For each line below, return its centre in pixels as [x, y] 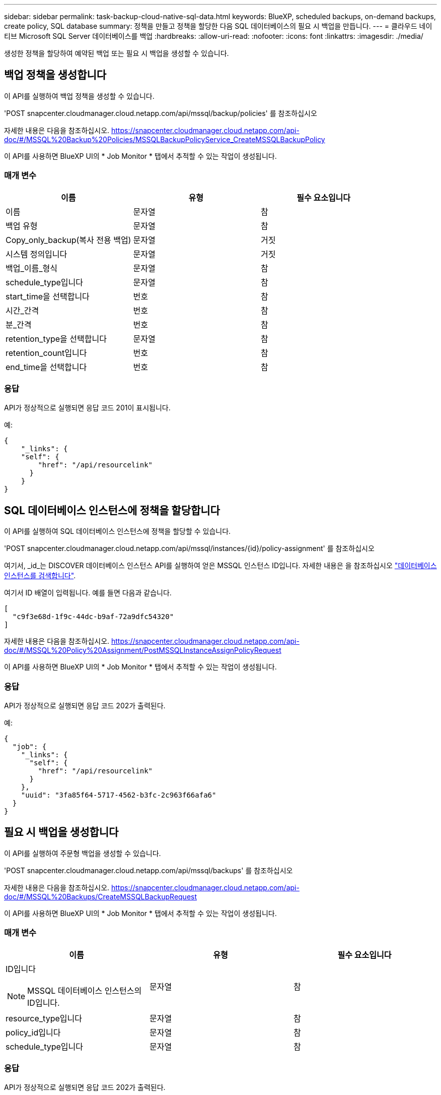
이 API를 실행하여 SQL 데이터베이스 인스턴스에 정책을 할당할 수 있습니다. [118, 531]
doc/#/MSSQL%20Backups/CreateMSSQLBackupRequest [101, 896]
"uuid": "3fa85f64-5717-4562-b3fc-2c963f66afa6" [119, 795]
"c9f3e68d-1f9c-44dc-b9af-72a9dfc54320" [93, 617]
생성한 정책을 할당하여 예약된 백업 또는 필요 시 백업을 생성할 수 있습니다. [117, 53]
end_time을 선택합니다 [46, 367]
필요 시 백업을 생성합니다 [61, 832]
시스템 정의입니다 [36, 254]
